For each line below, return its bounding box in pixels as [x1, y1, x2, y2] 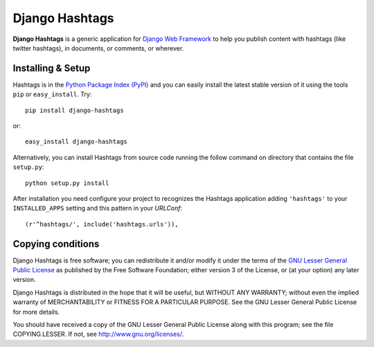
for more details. [12, 308, 60, 316]
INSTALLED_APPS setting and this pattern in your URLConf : [12, 204, 183, 213]
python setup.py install [25, 179, 109, 187]
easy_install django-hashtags [25, 138, 128, 145]
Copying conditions [12, 238, 100, 249]
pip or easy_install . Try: [12, 90, 92, 98]
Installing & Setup [12, 62, 91, 74]
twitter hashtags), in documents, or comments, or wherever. [12, 44, 184, 52]
